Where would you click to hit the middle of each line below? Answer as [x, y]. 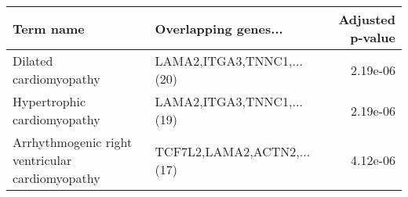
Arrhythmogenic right [73, 142]
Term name [49, 28]
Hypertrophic [49, 101]
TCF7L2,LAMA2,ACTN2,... [233, 151]
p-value [373, 37]
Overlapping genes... [219, 28]
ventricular [42, 160]
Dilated [33, 61]
